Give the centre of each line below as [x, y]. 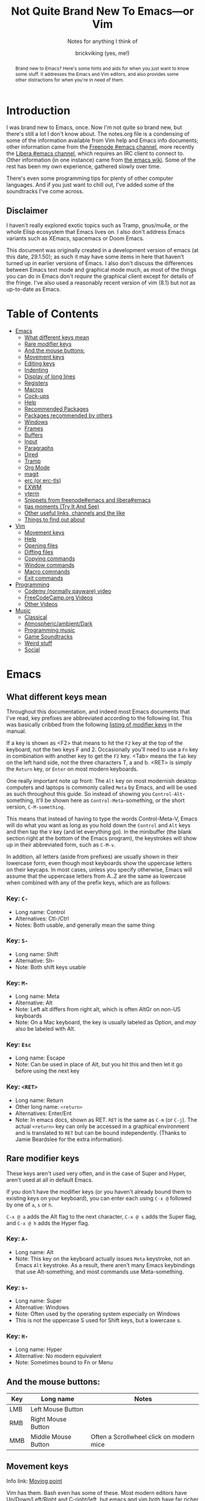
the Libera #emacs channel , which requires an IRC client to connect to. [95, 154]
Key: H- [17, 1336]
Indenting [36, 370]
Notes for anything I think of [103, 41]
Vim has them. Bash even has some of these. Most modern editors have [97, 1493]
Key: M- [17, 983]
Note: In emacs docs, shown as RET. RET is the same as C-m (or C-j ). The [106, 1120]
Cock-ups [37, 396]
